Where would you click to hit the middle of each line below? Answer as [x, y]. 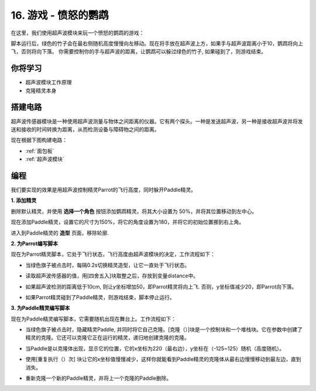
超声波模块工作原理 [49, 83]
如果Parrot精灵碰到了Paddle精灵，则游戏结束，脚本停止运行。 [100, 297]
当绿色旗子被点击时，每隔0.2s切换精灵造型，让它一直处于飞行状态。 [108, 265]
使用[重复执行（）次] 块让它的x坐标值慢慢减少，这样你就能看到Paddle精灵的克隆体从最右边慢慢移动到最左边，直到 [163, 359]
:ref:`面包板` [40, 151]
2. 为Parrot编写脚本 [35, 243]
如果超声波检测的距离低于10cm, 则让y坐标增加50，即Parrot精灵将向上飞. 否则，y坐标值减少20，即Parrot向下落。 [161, 286]
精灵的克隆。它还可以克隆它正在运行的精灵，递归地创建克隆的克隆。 [107, 338]
